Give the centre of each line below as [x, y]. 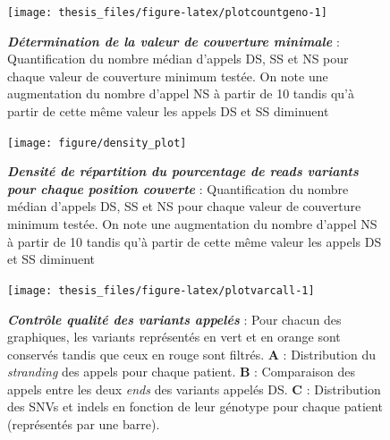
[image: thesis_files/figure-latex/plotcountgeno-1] [167, 13]
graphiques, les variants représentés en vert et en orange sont [174, 337]
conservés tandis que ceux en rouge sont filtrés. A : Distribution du [191, 354]
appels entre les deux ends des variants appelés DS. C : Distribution [194, 389]
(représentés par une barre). [84, 424]
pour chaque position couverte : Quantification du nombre [178, 188]
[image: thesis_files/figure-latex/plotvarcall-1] [161, 290]
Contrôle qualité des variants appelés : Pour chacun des [174, 319]
